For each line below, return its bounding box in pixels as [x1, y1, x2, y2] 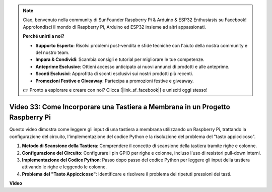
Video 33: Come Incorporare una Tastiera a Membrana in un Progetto [9, 102, 230, 111]
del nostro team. [35, 49, 70, 55]
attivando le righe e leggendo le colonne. [22, 164, 107, 170]
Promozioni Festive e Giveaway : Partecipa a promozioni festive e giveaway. [35, 78, 194, 84]
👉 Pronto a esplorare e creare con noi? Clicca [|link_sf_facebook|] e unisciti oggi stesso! [23, 87, 208, 93]
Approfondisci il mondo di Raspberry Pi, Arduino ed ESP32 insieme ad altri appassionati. [23, 24, 206, 30]
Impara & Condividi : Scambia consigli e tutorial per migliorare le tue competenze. [35, 56, 205, 62]
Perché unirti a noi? [23, 33, 65, 39]
